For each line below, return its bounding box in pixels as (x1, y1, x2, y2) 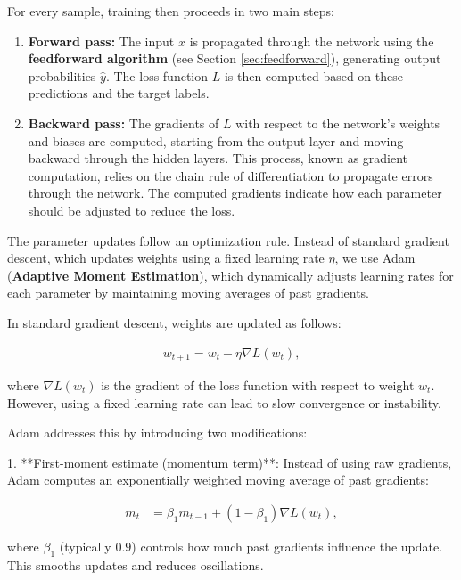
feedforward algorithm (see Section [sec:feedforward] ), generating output (28, 49, 441, 68)
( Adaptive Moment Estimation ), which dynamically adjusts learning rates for (7, 265, 454, 284)
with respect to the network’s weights (235, 113, 440, 132)
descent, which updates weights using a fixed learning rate (7, 249, 325, 267)
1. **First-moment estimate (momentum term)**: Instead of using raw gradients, (7, 453, 452, 471)
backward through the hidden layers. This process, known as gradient (28, 149, 408, 167)
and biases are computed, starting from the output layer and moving (28, 131, 404, 150)
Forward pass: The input (28, 31, 175, 50)
